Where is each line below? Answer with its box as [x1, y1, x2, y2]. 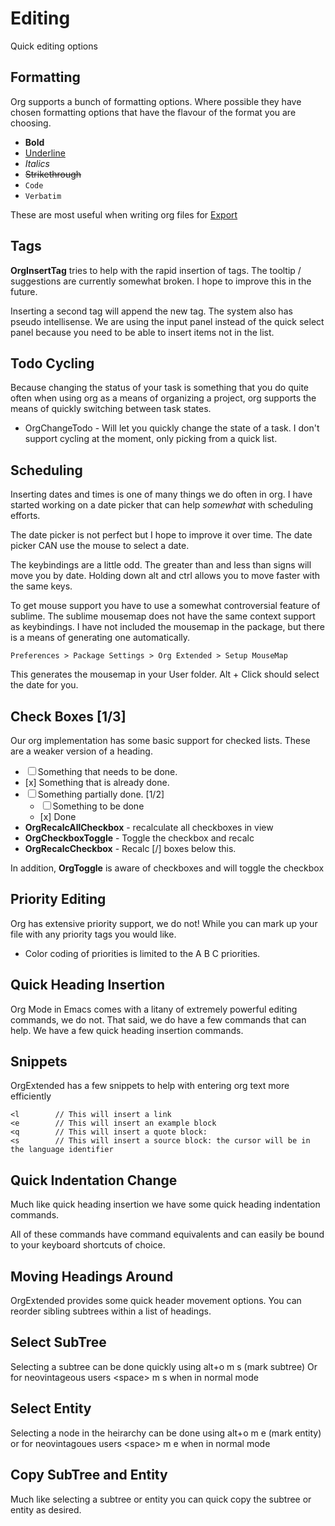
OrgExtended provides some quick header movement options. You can [10, 1295, 302, 1307]
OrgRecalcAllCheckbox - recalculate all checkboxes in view [24, 822, 274, 833]
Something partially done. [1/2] [37, 788, 165, 800]
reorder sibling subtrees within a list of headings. [10, 1305, 212, 1317]
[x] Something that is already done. [24, 777, 170, 788]
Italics [24, 157, 50, 169]
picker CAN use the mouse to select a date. [10, 540, 190, 552]
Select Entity [10, 1400, 92, 1417]
